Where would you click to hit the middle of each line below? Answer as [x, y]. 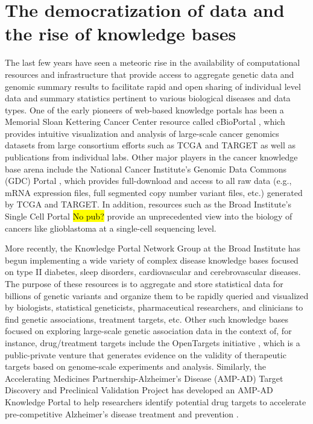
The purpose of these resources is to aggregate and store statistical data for [144, 283]
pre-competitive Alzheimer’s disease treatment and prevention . [122, 413]
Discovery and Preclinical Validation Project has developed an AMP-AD [139, 390]
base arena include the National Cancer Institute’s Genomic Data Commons [146, 169]
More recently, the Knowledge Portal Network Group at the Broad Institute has [153, 248]
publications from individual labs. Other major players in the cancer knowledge [151, 157]
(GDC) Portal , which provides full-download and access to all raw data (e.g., [148, 181]
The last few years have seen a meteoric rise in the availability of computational [153, 62]
